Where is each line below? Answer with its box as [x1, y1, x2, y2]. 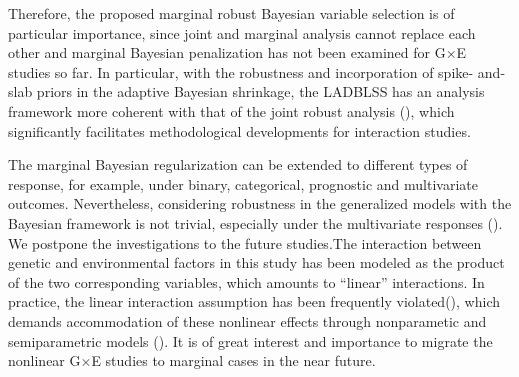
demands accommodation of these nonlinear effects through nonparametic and [8, 310, 487, 331]
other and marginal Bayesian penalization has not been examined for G [8, 42, 446, 63]
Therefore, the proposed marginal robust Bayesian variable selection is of [8, 3, 455, 23]
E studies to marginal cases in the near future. [91, 350, 376, 371]
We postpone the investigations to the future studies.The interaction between [8, 232, 482, 253]
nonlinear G [8, 350, 81, 371]
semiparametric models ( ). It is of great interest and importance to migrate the [8, 330, 493, 351]
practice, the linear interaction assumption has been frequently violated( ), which [8, 291, 500, 312]
